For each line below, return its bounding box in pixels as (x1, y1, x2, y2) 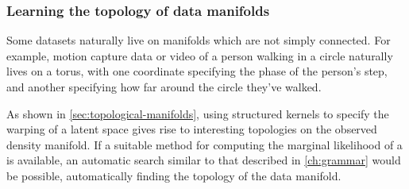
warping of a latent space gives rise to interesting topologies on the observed (6, 121, 377, 137)
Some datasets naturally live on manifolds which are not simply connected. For (6, 32, 391, 48)
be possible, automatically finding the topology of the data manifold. (6, 167, 341, 183)
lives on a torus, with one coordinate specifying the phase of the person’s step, (6, 63, 388, 79)
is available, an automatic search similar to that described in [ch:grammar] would (6, 152, 401, 168)
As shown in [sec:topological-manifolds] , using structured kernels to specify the (6, 105, 389, 121)
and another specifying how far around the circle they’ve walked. (6, 79, 322, 94)
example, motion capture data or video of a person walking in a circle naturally (6, 47, 393, 64)
